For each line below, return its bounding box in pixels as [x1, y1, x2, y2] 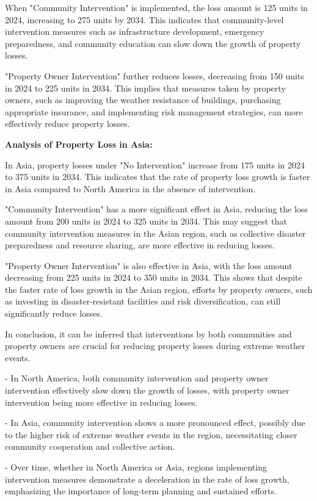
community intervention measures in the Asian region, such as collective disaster [5, 226, 306, 239]
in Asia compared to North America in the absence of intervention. [5, 182, 256, 195]
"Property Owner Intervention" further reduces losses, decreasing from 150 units [5, 69, 304, 82]
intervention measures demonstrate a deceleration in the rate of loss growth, [5, 472, 290, 485]
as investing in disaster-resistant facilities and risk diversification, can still [5, 295, 281, 308]
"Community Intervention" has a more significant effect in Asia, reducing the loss [5, 203, 308, 215]
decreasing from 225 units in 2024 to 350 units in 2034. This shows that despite [5, 271, 302, 284]
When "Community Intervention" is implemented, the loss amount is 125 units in [5, 1, 308, 13]
